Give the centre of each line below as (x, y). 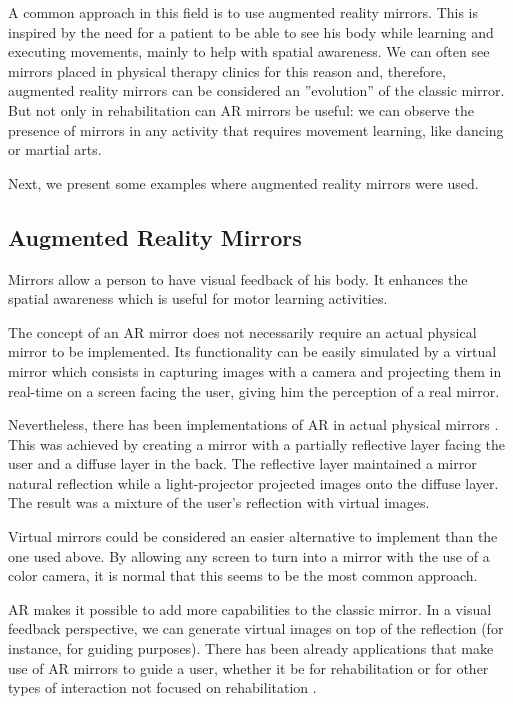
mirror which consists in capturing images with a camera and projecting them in (255, 370)
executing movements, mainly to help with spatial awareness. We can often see (249, 51)
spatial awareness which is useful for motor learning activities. (198, 298)
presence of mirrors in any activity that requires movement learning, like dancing (256, 129)
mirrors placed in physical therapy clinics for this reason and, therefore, (227, 70)
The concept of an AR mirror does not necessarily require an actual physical (242, 331)
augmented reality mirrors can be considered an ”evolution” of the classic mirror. (256, 90)
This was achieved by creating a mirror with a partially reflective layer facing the (257, 443)
